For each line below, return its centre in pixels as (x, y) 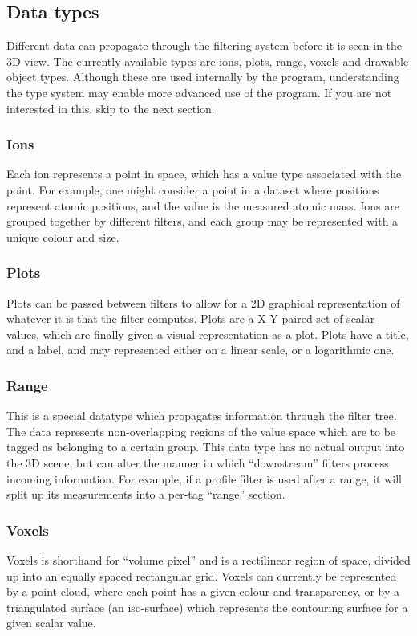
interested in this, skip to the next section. (111, 108)
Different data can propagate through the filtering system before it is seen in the (204, 45)
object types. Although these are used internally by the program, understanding (203, 77)
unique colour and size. (63, 236)
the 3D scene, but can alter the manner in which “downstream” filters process (198, 462)
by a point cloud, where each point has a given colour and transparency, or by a (203, 591)
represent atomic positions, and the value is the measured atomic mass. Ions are (203, 205)
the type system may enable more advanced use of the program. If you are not (199, 92)
